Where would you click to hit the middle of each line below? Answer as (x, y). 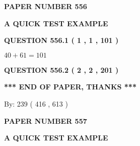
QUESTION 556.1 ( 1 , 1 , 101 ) (61, 40)
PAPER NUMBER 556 (46, 6)
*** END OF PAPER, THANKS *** (70, 87)
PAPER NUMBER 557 (46, 120)
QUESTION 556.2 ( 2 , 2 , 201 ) (61, 69)
